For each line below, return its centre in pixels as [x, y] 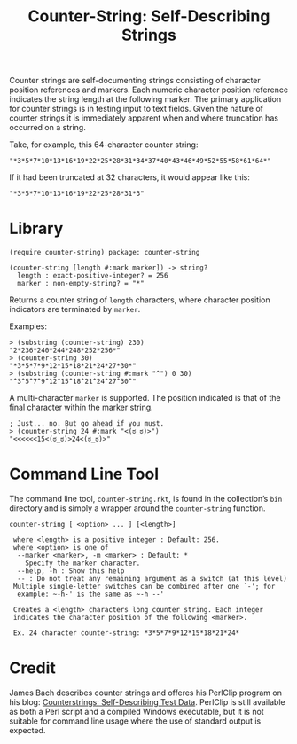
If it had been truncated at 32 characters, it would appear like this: [130, 177]
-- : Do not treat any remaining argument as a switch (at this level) [152, 579]
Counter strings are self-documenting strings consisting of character [135, 81]
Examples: [28, 326]
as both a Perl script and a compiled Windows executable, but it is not [137, 712]
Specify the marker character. [83, 564]
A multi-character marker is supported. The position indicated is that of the [145, 398]
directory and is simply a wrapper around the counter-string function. [137, 508]
